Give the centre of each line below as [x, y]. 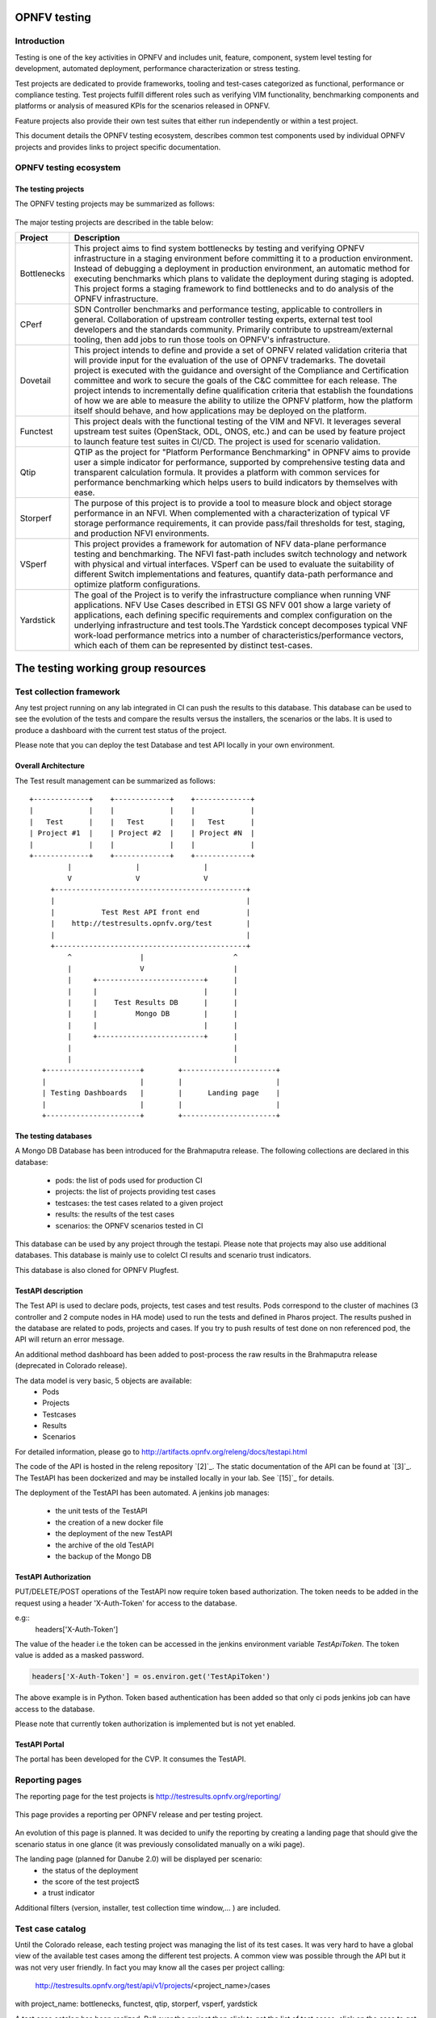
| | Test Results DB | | [153, 1002]
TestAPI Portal [40, 1744]
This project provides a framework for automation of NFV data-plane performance [230, 544]
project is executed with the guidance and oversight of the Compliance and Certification [241, 371]
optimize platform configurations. [137, 584]
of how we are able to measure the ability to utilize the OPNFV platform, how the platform [243, 401]
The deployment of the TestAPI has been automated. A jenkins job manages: [142, 1493]
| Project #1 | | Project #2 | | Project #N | [142, 833]
